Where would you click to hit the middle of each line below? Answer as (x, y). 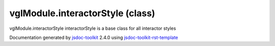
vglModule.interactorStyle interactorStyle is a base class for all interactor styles (93, 28)
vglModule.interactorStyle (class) (82, 13)
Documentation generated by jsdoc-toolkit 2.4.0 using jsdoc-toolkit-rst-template (94, 37)
